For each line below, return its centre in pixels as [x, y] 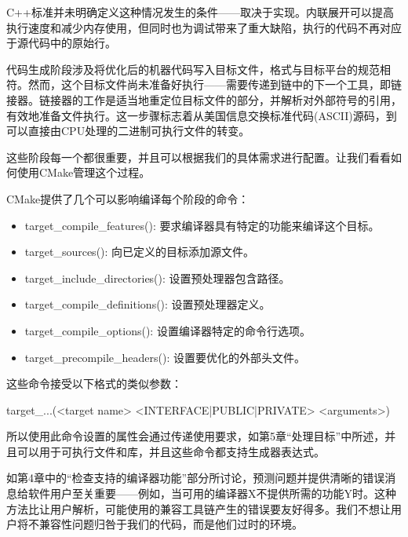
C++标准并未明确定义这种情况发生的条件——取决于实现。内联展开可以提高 [200, 12]
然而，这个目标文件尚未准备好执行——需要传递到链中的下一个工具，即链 [215, 84]
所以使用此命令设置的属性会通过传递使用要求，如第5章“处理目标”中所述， [196, 436]
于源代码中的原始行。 [61, 43]
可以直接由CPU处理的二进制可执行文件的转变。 [128, 131]
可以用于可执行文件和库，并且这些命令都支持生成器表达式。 [171, 451]
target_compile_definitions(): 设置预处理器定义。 [148, 304]
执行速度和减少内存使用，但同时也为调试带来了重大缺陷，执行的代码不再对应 [204, 27]
